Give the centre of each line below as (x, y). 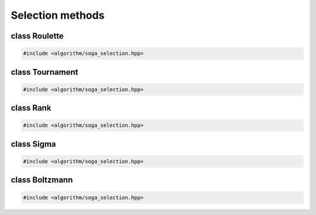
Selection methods (58, 15)
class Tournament (44, 72)
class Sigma (33, 144)
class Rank (31, 108)
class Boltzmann (42, 180)
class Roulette (37, 36)
